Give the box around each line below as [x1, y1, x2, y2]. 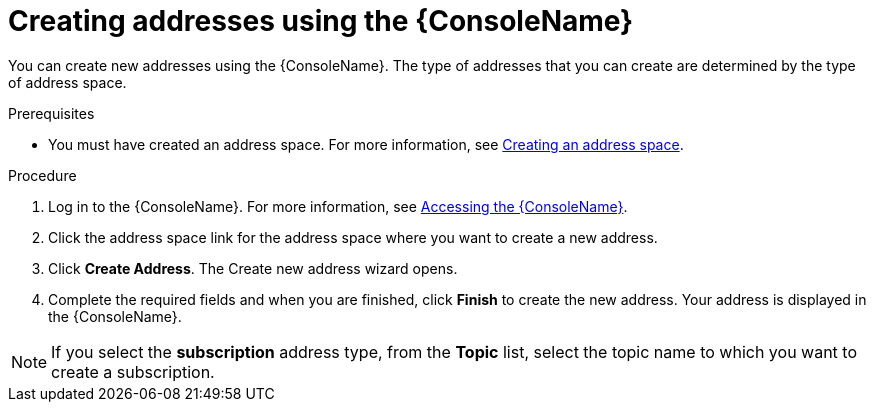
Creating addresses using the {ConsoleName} [8, 4, 634, 38]
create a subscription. [51, 361, 215, 382]
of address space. [8, 73, 127, 91]
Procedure [8, 166, 77, 184]
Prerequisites [8, 104, 95, 122]
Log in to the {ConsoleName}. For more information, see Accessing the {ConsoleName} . [48, 197, 628, 215]
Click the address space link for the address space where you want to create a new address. [48, 228, 658, 246]
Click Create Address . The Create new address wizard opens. [48, 259, 458, 277]
